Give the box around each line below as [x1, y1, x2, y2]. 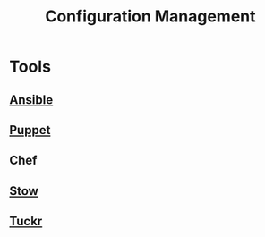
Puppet [9, 123, 51, 138]
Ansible [9, 92, 54, 107]
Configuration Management [44, 6, 257, 27]
